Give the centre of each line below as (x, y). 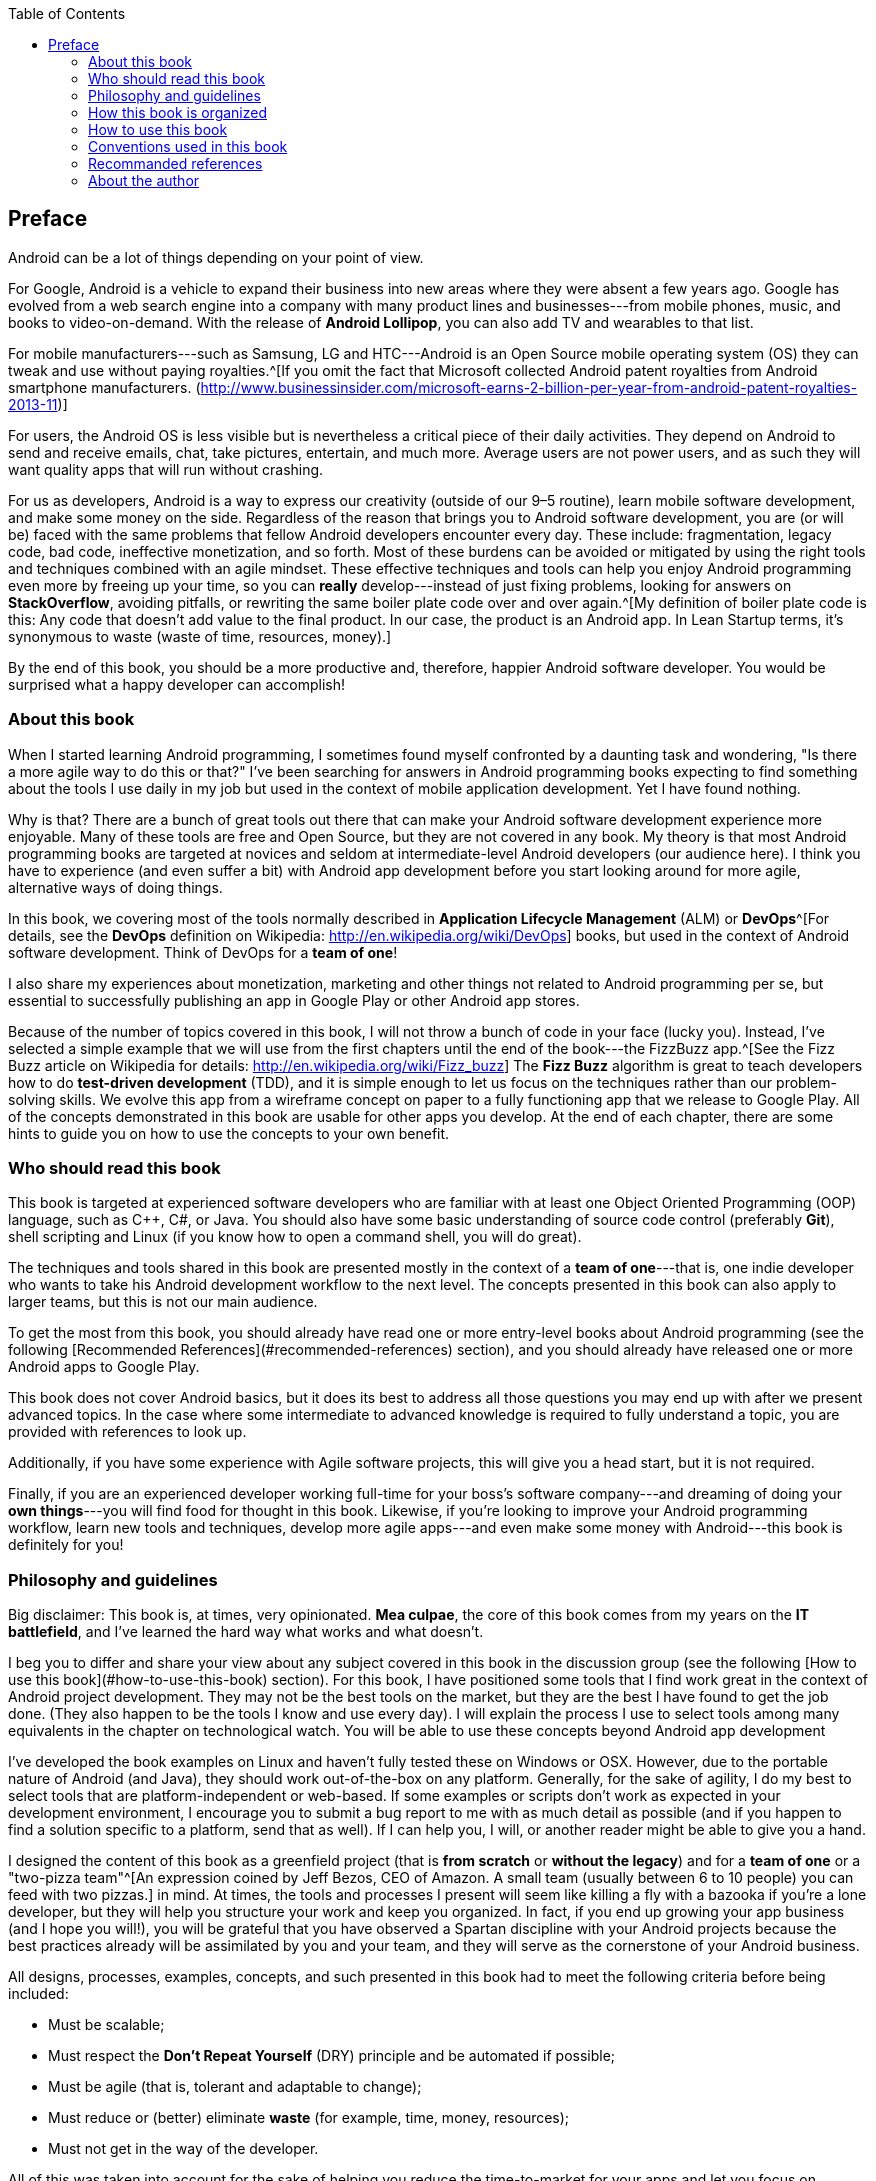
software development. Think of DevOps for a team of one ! (203, 952)
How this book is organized (178, 112)
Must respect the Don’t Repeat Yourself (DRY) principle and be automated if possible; (332, 2056)
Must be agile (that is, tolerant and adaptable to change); (235, 2087)
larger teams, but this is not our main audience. (163, 1302)
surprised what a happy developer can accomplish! (177, 684)
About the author (144, 180)
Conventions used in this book (188, 146)
